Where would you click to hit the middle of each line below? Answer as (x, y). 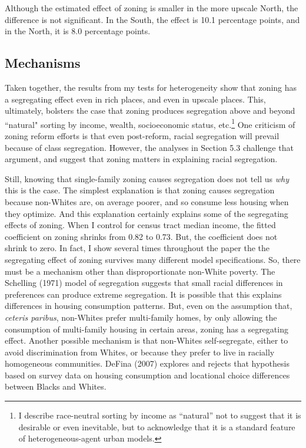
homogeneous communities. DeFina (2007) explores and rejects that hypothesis (147, 363)
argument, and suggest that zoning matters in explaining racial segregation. (141, 159)
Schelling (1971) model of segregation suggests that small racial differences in (144, 283)
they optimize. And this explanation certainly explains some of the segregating (147, 213)
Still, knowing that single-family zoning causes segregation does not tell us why (147, 178)
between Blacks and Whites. (56, 386)
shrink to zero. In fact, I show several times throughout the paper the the (137, 248)
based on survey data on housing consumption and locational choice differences (147, 375)
